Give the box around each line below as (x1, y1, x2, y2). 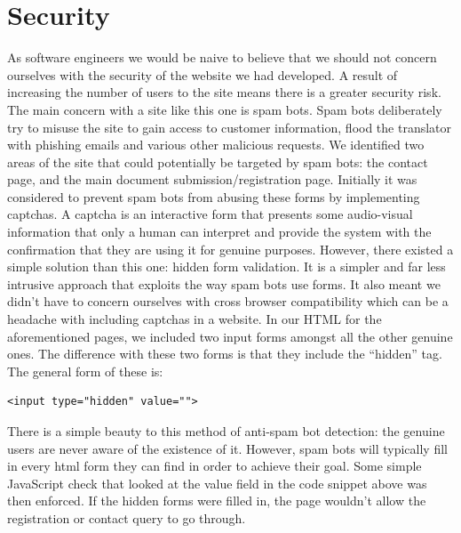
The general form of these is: (7, 361, 163, 380)
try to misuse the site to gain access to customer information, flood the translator (7, 117, 452, 136)
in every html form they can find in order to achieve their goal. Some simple (7, 456, 422, 475)
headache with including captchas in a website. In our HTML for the (7, 310, 382, 328)
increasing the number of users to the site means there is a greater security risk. (7, 83, 441, 101)
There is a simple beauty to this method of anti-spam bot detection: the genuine (7, 422, 445, 440)
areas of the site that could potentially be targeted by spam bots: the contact (7, 152, 428, 171)
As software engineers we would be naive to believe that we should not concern (7, 48, 437, 67)
